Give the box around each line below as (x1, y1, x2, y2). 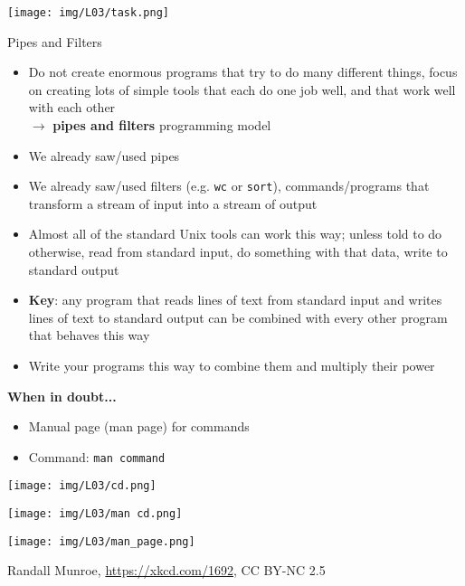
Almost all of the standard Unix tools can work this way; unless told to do (28, 224, 442, 243)
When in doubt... (7, 386, 117, 405)
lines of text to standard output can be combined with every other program (28, 307, 448, 326)
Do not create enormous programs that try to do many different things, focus (28, 62, 458, 81)
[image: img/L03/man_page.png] (7, 534, 195, 548)
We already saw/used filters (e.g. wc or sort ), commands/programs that (28, 176, 430, 195)
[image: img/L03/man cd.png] (7, 507, 183, 521)
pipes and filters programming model (52, 116, 271, 135)
